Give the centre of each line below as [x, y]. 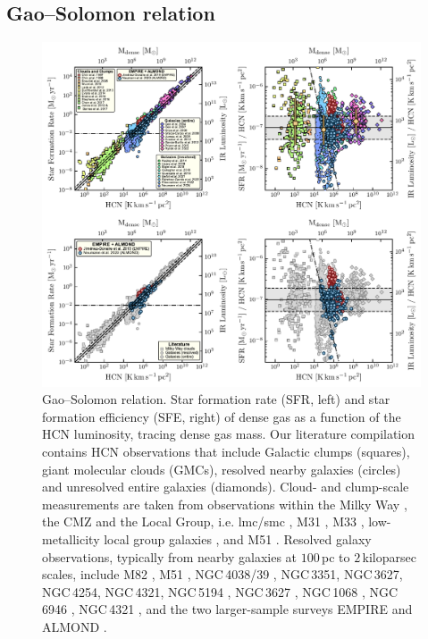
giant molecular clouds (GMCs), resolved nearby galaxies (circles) [222, 469]
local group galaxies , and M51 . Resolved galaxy [238, 539]
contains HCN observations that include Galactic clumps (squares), [226, 452]
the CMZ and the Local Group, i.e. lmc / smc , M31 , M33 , [203, 521]
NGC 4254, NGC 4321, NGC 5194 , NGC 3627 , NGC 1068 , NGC [220, 591]
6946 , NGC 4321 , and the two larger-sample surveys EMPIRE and [227, 609]
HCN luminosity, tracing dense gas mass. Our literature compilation [229, 434]
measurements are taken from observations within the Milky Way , [225, 504]
